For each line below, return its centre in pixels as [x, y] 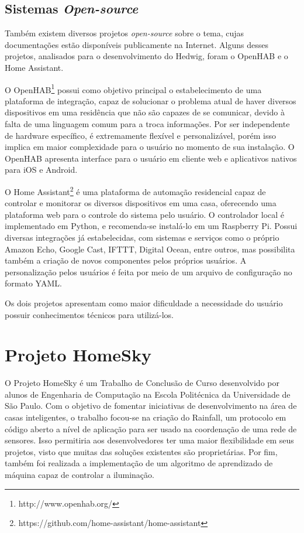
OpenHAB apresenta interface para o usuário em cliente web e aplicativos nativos [151, 158]
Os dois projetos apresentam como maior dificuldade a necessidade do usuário [144, 303]
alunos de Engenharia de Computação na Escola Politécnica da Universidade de [148, 394]
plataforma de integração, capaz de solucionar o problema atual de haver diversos [151, 100]
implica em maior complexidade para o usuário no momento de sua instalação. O [150, 147]
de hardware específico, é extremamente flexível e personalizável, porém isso [140, 135]
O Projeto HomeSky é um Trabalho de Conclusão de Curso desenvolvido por [142, 383]
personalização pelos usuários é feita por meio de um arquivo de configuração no [148, 271]
